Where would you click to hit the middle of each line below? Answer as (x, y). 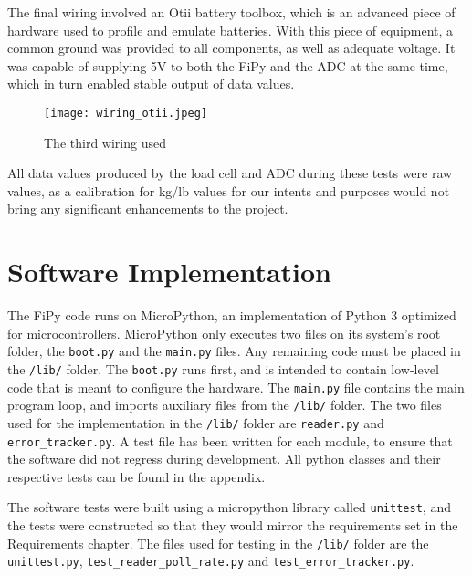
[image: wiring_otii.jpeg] (126, 113)
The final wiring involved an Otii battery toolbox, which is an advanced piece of (231, 12)
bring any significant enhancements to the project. (148, 209)
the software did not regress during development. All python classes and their (224, 459)
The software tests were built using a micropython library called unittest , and (229, 507)
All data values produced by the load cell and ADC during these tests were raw (230, 173)
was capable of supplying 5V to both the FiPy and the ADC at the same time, (228, 65)
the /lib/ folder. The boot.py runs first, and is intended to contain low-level (223, 368)
